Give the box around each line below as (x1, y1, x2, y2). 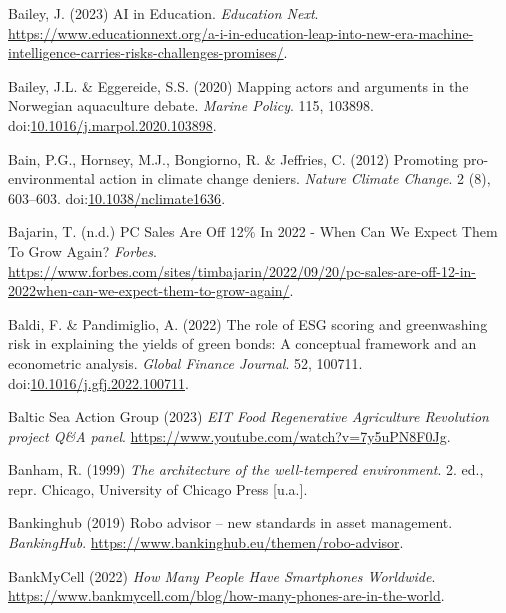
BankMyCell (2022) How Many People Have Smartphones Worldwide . (8, 565, 436, 586)
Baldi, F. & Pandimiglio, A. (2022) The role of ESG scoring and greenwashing (8, 313, 488, 334)
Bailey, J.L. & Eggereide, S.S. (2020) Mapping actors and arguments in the (8, 75, 469, 96)
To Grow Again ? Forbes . (8, 240, 157, 261)
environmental (8, 168, 95, 189)
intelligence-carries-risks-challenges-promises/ (8, 42, 284, 63)
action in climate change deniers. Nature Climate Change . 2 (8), (99, 168, 491, 189)
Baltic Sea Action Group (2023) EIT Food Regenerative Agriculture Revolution (8, 406, 489, 427)
